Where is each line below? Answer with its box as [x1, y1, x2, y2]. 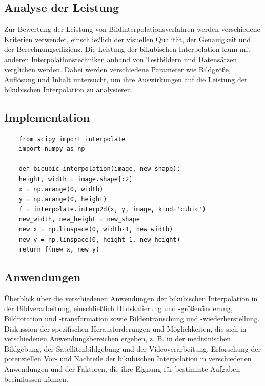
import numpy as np [18, 145, 85, 153]
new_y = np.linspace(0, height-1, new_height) [18, 236, 180, 243]
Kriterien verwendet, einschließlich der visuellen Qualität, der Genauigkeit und [4, 33, 251, 44]
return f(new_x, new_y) [18, 246, 100, 254]
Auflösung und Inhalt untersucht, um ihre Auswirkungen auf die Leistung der [4, 74, 248, 85]
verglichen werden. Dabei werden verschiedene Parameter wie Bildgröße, [4, 64, 231, 74]
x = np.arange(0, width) [18, 185, 104, 193]
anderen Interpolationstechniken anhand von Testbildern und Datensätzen [4, 53, 237, 64]
